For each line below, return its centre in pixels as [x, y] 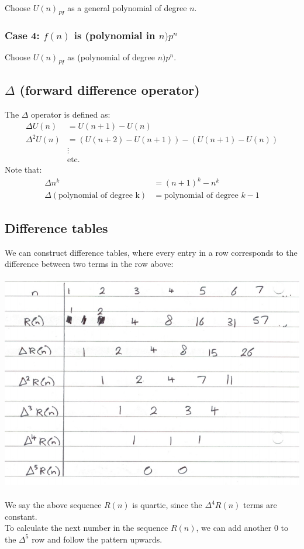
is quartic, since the [167, 505]
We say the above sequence [53, 505]
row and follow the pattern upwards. [97, 539]
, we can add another [234, 528]
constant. [21, 516]
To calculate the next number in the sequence [87, 528]
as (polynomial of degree [111, 57]
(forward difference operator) [110, 90]
